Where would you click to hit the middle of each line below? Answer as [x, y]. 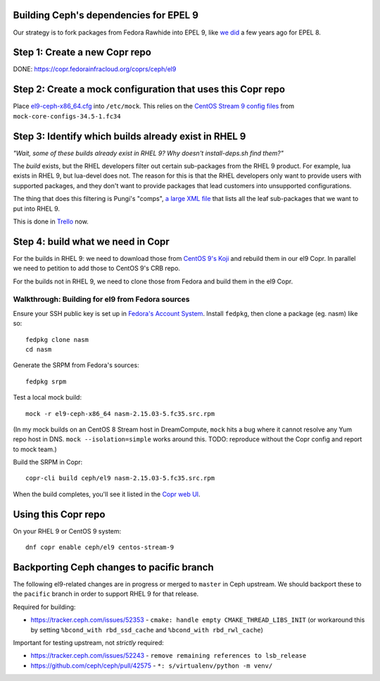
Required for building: [44, 607]
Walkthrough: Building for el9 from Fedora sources [101, 300]
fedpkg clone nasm [57, 339]
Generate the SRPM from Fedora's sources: [76, 365]
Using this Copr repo [59, 514]
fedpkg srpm [46, 381]
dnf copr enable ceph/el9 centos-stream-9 [100, 547]
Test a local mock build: [47, 398]
